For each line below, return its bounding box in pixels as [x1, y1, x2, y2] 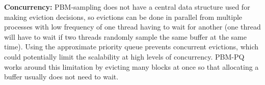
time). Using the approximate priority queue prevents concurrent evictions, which [4, 41, 259, 52]
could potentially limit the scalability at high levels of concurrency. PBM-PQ [4, 51, 245, 62]
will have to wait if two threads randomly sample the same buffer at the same [4, 31, 247, 42]
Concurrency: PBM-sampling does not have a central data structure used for [4, 2, 250, 12]
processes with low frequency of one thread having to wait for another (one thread [4, 21, 261, 32]
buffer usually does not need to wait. [4, 71, 119, 82]
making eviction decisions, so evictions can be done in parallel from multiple [4, 11, 243, 22]
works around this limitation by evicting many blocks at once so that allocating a [4, 61, 259, 72]
